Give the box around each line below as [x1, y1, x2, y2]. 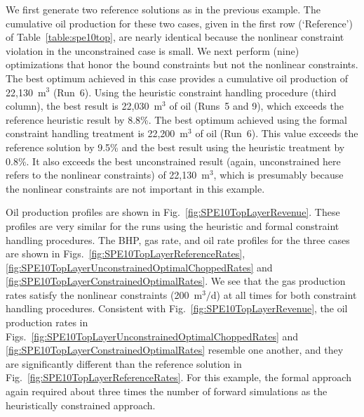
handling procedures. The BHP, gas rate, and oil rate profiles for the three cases [6, 232, 350, 247]
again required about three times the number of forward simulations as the [6, 384, 328, 399]
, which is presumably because [213, 167, 344, 182]
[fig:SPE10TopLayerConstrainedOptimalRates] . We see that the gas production [6, 274, 346, 288]
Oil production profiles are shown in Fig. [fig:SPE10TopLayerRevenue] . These [6, 205, 340, 219]
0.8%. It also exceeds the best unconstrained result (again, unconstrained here [6, 153, 341, 168]
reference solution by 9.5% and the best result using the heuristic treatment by [6, 139, 345, 154]
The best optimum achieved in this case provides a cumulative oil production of [6, 70, 349, 85]
